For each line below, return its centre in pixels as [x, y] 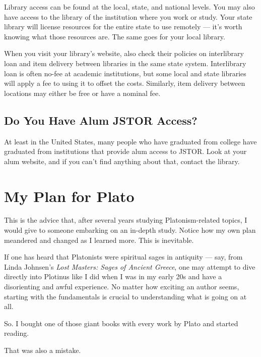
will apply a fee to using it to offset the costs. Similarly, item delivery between [125, 83]
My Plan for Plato [69, 196]
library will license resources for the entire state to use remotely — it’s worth [123, 27]
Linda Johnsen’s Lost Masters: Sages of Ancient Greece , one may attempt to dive [130, 266]
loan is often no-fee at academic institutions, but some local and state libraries [125, 73]
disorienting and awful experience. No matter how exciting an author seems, [122, 287]
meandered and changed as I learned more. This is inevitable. [99, 240]
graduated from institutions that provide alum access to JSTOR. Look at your [125, 151]
